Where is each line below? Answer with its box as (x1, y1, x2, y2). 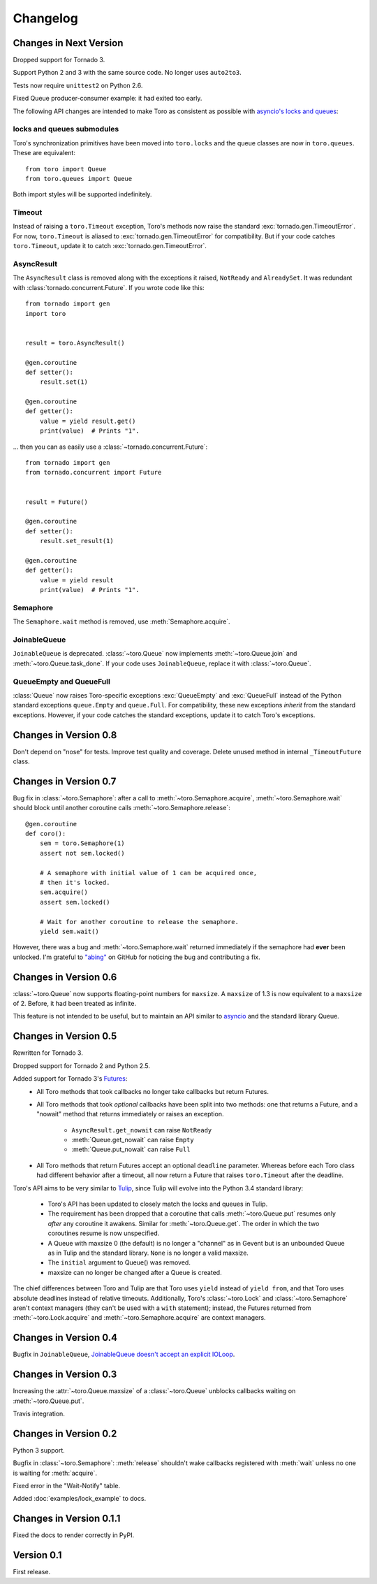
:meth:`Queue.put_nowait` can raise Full (71, 1145, 191, 1153)
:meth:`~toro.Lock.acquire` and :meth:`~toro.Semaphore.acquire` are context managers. (13, 1313, 266, 1322)
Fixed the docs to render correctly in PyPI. (13, 1531, 135, 1539)
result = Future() (25, 498, 89, 506)
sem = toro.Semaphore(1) (39, 840, 125, 847)
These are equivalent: (13, 149, 76, 157)
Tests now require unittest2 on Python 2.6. (13, 81, 143, 89)
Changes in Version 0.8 (13, 729, 117, 741)
